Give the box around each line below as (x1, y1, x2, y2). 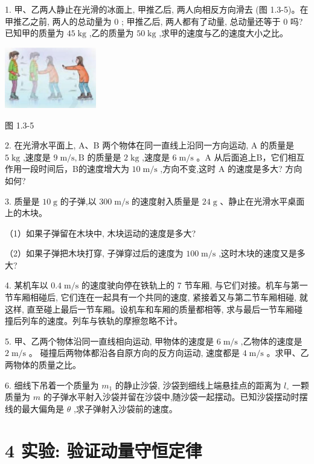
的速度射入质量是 (132, 194, 200, 207)
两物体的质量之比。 (5, 358, 81, 371)
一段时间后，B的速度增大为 (21, 162, 129, 175)
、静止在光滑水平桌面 (220, 194, 305, 207)
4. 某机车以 (5, 279, 48, 291)
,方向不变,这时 (160, 162, 216, 175)
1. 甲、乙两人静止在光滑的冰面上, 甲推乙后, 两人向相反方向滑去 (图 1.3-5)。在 (5, 3, 309, 15)
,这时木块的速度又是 (218, 247, 297, 259)
